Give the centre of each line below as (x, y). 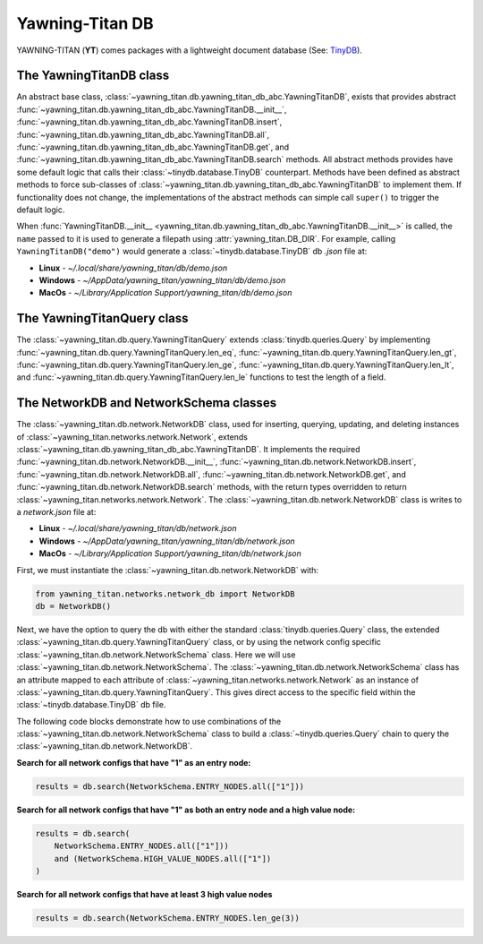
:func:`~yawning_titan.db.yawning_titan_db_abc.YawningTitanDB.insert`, (149, 122)
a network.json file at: (56, 512)
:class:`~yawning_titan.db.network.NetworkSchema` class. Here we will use (156, 655)
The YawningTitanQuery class (102, 318)
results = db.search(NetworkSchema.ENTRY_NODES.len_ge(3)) (167, 918)
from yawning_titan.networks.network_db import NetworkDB (165, 594)
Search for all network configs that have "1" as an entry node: (134, 762)
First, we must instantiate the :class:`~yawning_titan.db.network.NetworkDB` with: (168, 570)
